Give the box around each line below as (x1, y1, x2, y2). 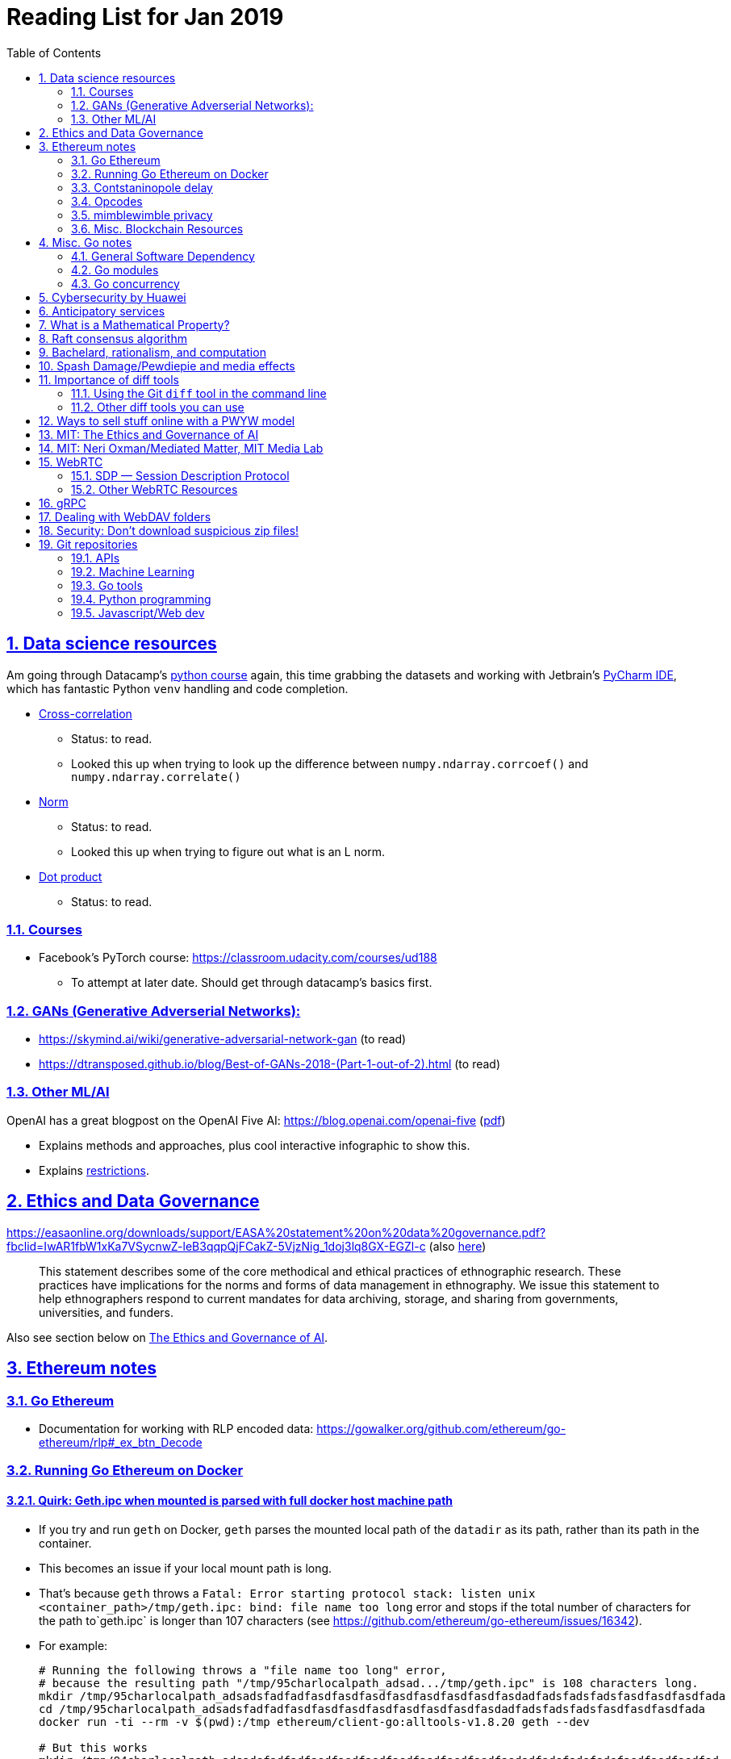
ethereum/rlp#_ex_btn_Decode (39, 1435, 203, 1449)
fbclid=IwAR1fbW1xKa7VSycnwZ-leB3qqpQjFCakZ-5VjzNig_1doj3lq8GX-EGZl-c (6, 1239, 426, 1253)
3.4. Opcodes (71, 194, 143, 208)
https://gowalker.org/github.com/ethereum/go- (316, 1421, 566, 1435)
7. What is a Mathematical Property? (39, 317, 230, 332)
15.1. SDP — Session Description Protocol (71, 468, 290, 483)
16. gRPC (39, 495, 86, 510)
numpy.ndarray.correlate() (71, 770, 241, 783)
